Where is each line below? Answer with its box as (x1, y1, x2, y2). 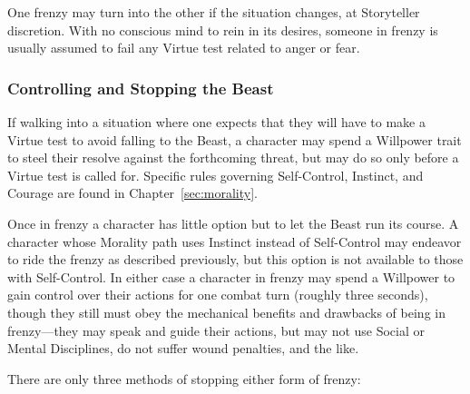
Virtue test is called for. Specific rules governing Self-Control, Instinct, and (7, 165, 424, 184)
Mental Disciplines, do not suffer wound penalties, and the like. (7, 339, 359, 358)
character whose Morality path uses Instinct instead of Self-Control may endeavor (7, 231, 462, 251)
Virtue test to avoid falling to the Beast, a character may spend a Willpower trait (7, 130, 462, 149)
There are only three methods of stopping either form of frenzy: (7, 369, 361, 388)
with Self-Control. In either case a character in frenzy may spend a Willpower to (7, 267, 455, 286)
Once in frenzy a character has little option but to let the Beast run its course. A (7, 213, 459, 232)
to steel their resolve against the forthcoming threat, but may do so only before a (7, 148, 459, 167)
